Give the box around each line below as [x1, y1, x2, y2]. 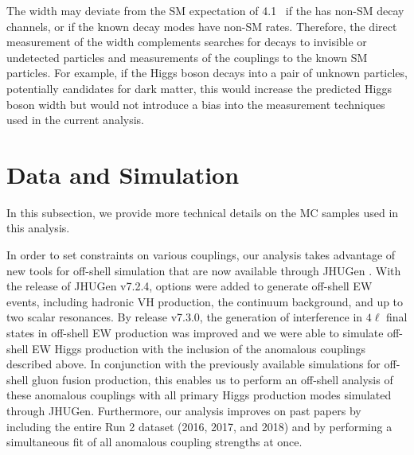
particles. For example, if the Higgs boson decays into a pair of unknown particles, [6, 64, 408, 81]
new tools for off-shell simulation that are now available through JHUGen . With [6, 262, 401, 278]
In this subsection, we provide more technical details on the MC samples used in [6, 204, 399, 220]
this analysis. [6, 220, 70, 236]
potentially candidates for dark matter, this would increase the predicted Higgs [6, 80, 392, 96]
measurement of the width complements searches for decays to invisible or [6, 33, 367, 50]
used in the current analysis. [6, 111, 144, 128]
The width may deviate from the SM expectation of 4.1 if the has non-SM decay [6, 2, 404, 18]
